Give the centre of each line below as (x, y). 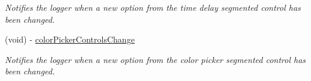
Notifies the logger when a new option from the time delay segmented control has (153, 7)
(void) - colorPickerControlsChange (70, 39)
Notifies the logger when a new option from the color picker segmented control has (155, 59)
